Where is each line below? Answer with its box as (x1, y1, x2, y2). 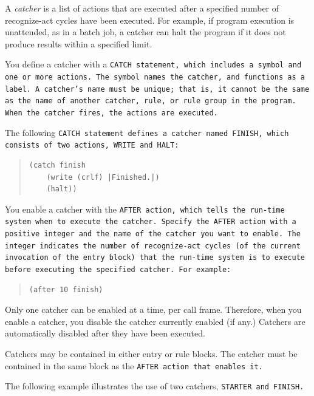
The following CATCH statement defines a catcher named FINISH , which (5, 126, 289, 138)
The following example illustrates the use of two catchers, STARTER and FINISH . (5, 380, 304, 392)
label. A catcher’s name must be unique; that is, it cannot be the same (5, 84, 310, 94)
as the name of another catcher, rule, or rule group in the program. (5, 97, 296, 106)
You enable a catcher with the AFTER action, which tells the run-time (5, 202, 285, 215)
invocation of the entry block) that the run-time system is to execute (5, 253, 305, 262)
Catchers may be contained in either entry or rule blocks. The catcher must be (5, 347, 298, 360)
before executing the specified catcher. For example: (5, 265, 231, 275)
